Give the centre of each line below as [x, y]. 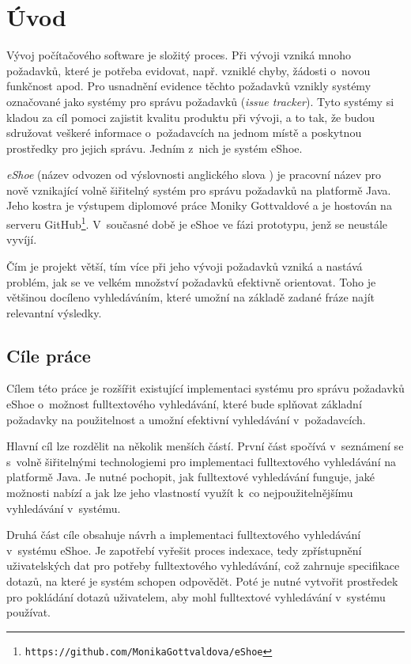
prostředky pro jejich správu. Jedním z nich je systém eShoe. [155, 148]
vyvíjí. [22, 239]
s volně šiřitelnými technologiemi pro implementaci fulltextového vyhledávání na [201, 461]
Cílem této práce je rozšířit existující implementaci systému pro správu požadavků [205, 388]
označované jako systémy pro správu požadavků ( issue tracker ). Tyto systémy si [200, 101]
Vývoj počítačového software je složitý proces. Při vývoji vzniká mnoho [179, 55]
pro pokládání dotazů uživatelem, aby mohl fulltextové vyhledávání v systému [196, 596]
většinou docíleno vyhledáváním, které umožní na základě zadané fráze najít [191, 297]
